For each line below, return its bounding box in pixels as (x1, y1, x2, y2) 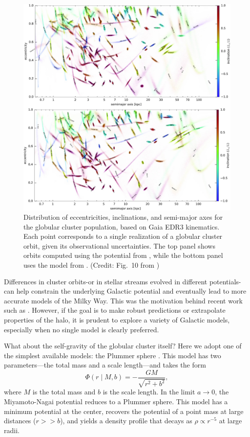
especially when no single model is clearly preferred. (4, 324, 159, 334)
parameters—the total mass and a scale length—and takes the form (4, 360, 206, 370)
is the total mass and (32, 387, 96, 397)
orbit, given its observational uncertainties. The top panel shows (23, 240, 215, 251)
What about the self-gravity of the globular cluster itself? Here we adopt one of (4, 341, 242, 351)
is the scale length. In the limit (103, 387, 195, 397)
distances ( (4, 415, 36, 426)
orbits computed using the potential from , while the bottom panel (23, 250, 223, 260)
